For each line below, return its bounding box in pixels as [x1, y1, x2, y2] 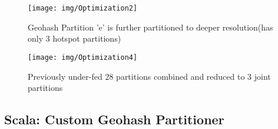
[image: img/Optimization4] [28, 53, 138, 62]
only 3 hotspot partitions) [28, 32, 121, 45]
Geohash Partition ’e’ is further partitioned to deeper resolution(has [28, 21, 273, 33]
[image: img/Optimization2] [28, 4, 138, 12]
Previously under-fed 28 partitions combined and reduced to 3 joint [28, 70, 271, 82]
